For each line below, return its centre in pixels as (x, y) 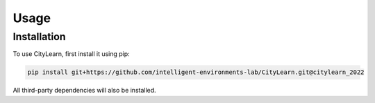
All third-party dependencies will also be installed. (84, 91)
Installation (39, 37)
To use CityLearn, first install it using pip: (71, 54)
